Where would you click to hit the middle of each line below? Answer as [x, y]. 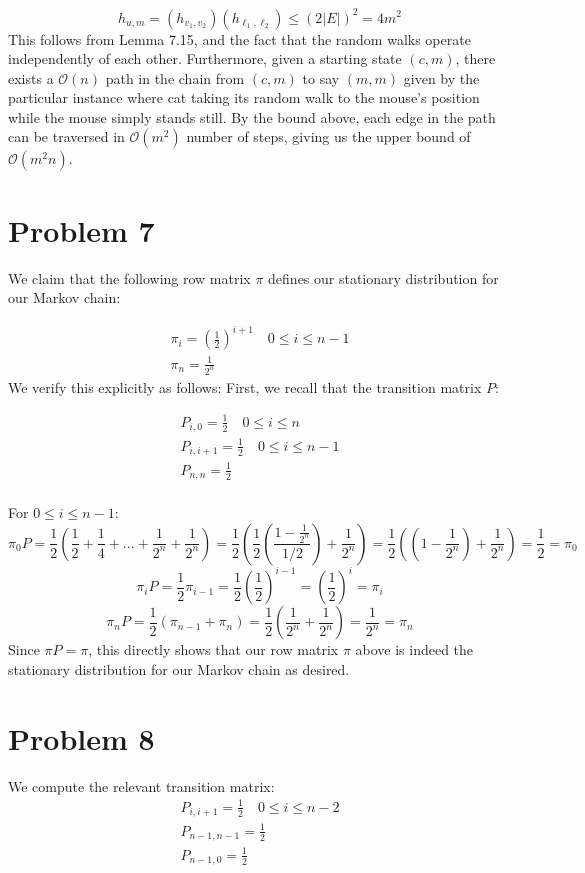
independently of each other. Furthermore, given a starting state [205, 58]
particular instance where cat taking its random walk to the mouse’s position [244, 97]
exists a [31, 77]
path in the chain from [175, 77]
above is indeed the [414, 649]
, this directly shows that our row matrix [213, 649]
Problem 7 [81, 229]
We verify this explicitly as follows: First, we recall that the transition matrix [245, 386]
